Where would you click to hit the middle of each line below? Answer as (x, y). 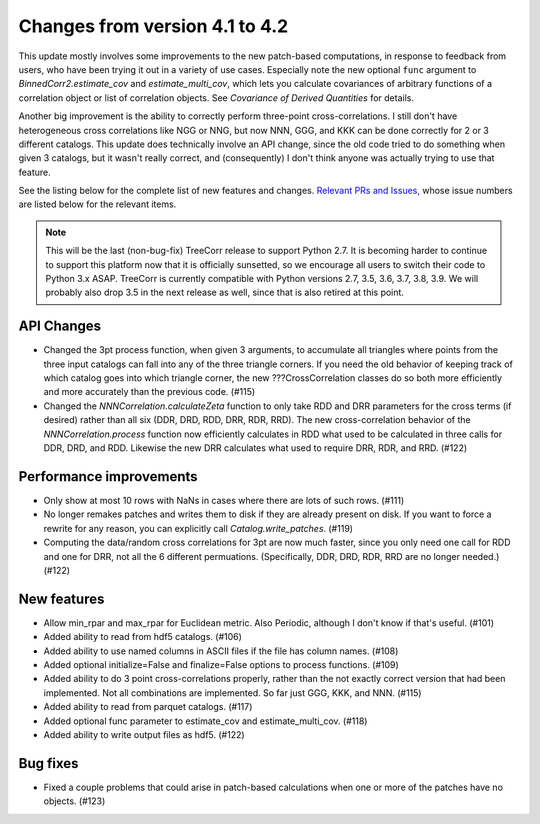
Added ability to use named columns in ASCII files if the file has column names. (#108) (221, 651)
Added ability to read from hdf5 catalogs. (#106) (142, 637)
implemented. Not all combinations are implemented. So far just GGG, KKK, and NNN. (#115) (232, 692)
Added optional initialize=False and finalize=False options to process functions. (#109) (221, 664)
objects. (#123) (74, 801)
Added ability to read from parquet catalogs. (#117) (148, 707)
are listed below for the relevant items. (97, 204)
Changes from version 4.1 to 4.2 (153, 26)
